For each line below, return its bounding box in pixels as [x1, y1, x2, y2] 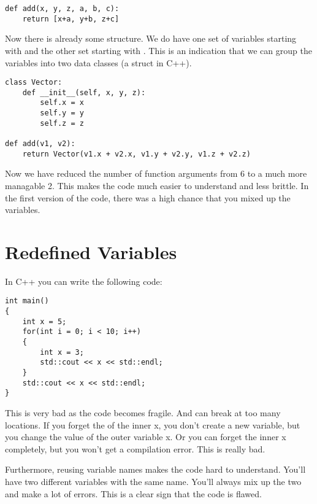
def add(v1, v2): [5, 139, 75, 149]
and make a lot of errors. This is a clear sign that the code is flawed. [5, 487, 262, 500]
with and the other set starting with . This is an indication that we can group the [5, 44, 312, 56]
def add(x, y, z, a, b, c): [5, 4, 120, 13]
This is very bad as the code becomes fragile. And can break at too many [5, 406, 281, 419]
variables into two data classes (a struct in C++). [5, 56, 192, 69]
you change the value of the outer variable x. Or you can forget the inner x [5, 430, 286, 443]
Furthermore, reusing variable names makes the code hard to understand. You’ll [5, 463, 306, 476]
